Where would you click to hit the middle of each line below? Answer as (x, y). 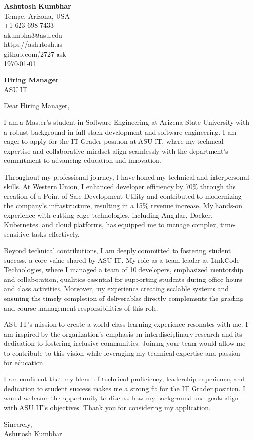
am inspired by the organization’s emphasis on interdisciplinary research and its (123, 333)
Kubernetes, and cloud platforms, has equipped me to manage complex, (111, 224)
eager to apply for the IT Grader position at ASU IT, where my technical (114, 141)
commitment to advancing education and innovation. (83, 160)
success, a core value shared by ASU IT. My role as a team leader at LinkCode (122, 260)
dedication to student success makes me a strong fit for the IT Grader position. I (125, 388)
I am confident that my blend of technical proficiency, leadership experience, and (125, 379)
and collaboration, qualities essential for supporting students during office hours (123, 279)
